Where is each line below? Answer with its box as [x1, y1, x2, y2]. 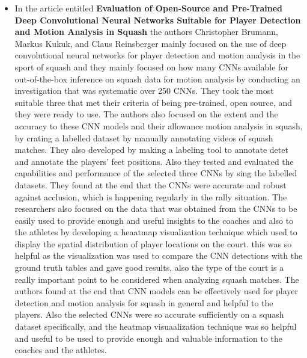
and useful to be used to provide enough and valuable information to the [14, 332, 282, 344]
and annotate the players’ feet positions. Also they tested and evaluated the [14, 155, 294, 167]
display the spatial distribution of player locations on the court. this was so [14, 237, 292, 250]
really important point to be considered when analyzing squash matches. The [14, 273, 299, 285]
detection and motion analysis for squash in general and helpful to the [14, 296, 273, 309]
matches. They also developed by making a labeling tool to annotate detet [14, 143, 288, 156]
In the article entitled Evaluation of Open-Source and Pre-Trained [14, 2, 282, 14]
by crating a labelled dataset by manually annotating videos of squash [14, 131, 273, 144]
